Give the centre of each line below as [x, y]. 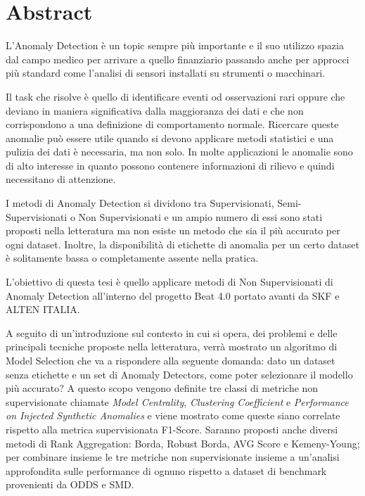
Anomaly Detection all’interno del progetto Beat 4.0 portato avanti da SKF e [173, 295]
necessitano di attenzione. [61, 179]
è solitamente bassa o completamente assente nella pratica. [132, 258]
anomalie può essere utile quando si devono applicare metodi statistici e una [170, 138]
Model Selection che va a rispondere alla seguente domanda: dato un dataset [171, 360]
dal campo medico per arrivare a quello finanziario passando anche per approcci [178, 59]
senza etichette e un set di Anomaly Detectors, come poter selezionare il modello [179, 374]
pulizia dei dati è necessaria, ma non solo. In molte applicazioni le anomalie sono [179, 152]
